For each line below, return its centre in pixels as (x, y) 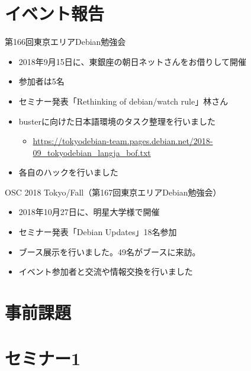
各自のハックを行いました (68, 172)
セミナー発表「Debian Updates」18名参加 (98, 232)
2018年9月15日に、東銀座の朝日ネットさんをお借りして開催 (132, 61)
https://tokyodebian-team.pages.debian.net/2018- (123, 141)
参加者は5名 (41, 81)
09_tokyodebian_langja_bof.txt (92, 152)
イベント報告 (55, 13)
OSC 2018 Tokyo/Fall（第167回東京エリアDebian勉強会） (113, 192)
